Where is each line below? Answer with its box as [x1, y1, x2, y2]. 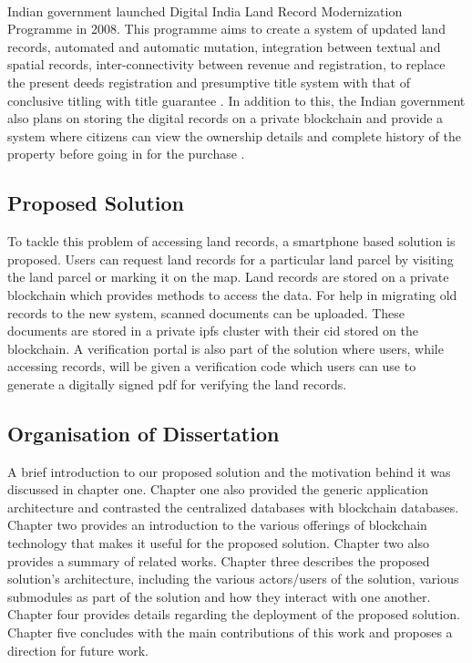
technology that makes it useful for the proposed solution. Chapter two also [7, 534, 429, 553]
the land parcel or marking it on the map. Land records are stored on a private [7, 267, 449, 286]
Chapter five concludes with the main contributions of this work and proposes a [7, 623, 453, 642]
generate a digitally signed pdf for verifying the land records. [7, 374, 347, 393]
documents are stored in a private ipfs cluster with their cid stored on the [7, 321, 418, 340]
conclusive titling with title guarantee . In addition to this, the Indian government [7, 90, 466, 109]
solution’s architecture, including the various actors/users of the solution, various [7, 569, 459, 588]
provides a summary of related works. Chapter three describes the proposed [7, 551, 430, 570]
